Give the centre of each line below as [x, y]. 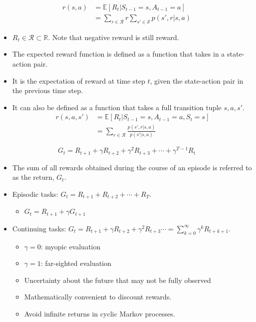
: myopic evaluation [71, 246]
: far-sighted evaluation [76, 263]
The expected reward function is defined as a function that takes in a [118, 54]
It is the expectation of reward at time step [79, 80]
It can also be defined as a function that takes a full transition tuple [117, 107]
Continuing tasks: [39, 228]
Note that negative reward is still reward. [116, 37]
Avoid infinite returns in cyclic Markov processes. [100, 313]
